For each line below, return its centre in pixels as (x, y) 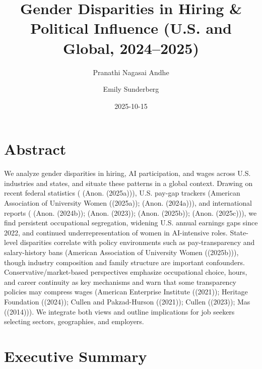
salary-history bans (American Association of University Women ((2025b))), (121, 252)
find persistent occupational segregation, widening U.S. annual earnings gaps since (131, 223)
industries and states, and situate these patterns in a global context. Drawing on (128, 183)
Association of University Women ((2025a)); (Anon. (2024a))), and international (128, 203)
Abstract (35, 149)
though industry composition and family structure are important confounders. (124, 262)
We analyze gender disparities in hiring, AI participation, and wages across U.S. (127, 173)
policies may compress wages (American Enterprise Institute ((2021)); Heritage (126, 292)
